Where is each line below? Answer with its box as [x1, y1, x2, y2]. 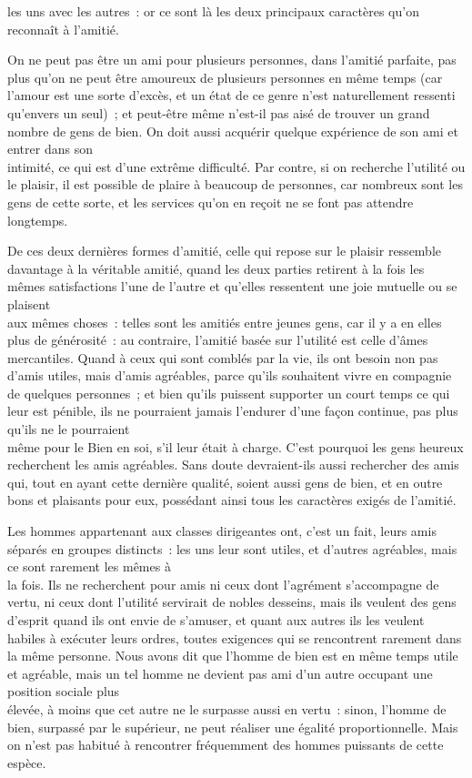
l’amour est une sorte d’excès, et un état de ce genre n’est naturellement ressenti [7, 86, 456, 105]
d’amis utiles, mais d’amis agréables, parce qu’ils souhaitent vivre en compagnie [7, 366, 452, 385]
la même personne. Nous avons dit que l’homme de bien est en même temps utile [7, 646, 458, 665]
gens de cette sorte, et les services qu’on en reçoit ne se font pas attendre [7, 192, 414, 211]
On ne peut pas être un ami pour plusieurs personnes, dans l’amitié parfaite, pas [7, 50, 457, 69]
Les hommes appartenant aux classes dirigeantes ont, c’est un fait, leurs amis [7, 521, 437, 541]
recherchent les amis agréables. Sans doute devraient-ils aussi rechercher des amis [7, 455, 459, 474]
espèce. [7, 753, 46, 772]
